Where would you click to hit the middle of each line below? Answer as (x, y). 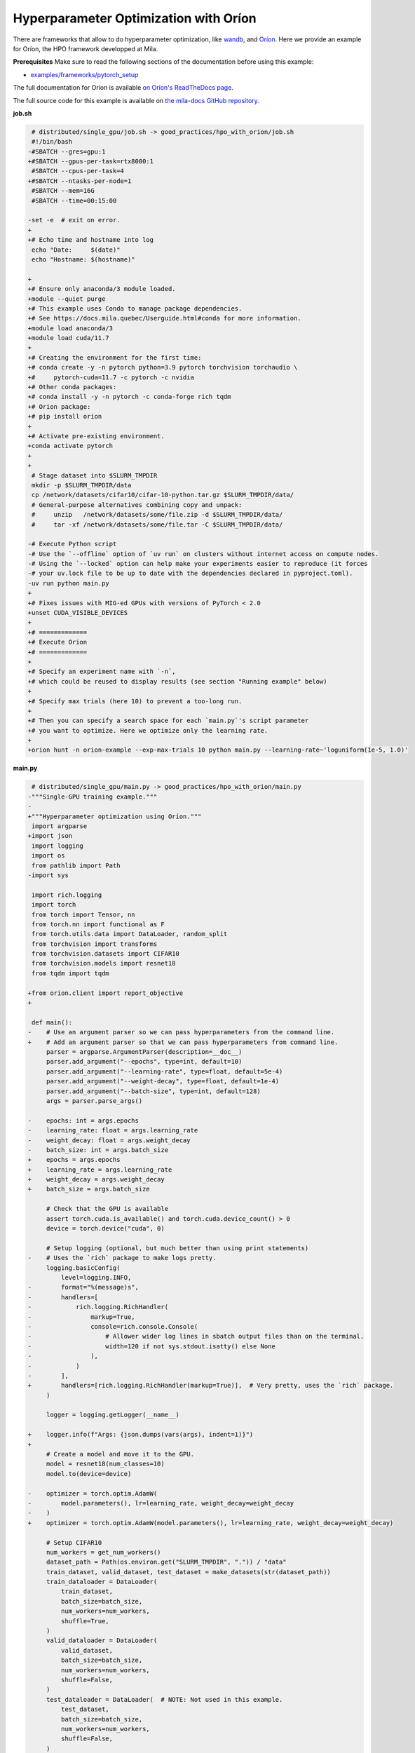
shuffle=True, (85, 1621)
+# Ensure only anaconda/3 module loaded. (102, 289)
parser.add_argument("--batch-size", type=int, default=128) (153, 1091)
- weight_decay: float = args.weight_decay (109, 1140)
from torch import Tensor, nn (84, 914)
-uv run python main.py (69, 583)
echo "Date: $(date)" (76, 250)
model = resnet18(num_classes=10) (105, 1464)
